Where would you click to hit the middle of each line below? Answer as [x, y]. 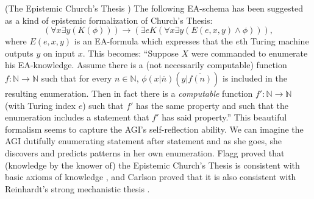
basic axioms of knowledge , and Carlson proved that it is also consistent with [151, 177]
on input [59, 53]
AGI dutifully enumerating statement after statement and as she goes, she [144, 141]
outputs [19, 53]
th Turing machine [274, 41]
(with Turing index [40, 105]
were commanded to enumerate [249, 53]
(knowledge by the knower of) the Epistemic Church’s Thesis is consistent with [152, 165]
